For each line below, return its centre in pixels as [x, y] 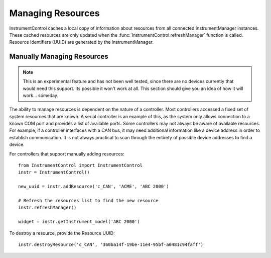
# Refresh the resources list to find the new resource [88, 200]
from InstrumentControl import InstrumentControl [81, 165]
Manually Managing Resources [59, 57]
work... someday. [41, 95]
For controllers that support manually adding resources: [67, 154]
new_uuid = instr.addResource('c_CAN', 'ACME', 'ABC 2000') [94, 187]
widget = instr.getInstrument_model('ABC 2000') [79, 222]
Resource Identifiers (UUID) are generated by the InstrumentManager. [82, 42]
